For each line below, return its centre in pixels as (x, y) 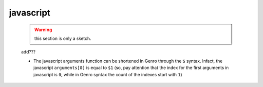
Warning (43, 30)
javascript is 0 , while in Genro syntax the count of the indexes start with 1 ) (108, 74)
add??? (28, 52)
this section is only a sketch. (63, 38)
